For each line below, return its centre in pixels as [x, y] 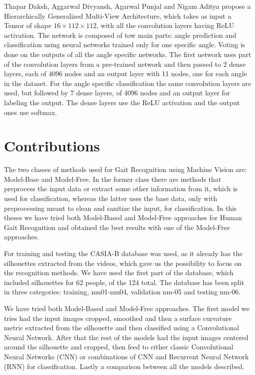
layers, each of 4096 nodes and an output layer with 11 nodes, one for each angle [126, 73]
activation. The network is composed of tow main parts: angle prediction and [120, 35]
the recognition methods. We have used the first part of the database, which [119, 273]
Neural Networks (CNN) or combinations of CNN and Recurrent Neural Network [127, 356]
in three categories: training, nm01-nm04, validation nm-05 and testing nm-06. [122, 292]
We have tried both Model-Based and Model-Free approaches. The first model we [127, 308]
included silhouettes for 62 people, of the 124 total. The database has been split [124, 282]
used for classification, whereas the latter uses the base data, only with [111, 198]
